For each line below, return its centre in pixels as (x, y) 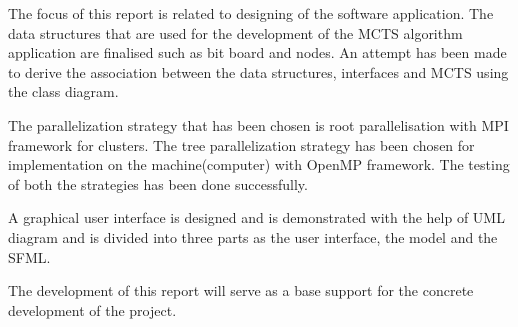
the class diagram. (63, 91)
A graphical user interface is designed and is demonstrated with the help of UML (256, 217)
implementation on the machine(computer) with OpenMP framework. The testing (259, 164)
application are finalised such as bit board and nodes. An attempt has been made (257, 52)
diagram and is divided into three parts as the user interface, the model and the (253, 236)
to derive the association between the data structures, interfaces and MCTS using (258, 71)
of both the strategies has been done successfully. (158, 183)
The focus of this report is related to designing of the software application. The (251, 13)
